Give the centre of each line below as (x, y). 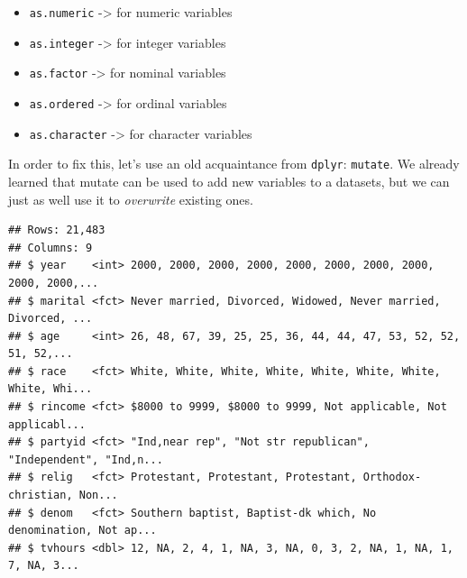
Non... (98, 495)
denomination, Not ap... (82, 531)
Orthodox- (392, 477)
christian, (41, 495)
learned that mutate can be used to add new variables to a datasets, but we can (229, 181)
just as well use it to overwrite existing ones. (131, 199)
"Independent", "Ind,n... (86, 459)
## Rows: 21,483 (57, 230)
